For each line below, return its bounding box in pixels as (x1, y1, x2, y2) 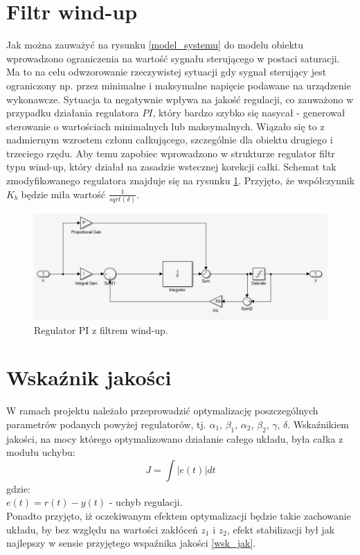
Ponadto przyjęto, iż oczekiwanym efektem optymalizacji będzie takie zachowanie (6, 509, 351, 523)
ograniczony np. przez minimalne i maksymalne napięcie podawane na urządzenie (6, 78, 351, 92)
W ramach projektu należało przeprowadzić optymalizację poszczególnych (6, 403, 318, 418)
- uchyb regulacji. (109, 495, 183, 509)
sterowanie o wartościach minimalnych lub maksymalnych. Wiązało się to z (6, 118, 325, 133)
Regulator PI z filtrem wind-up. (34, 322, 168, 337)
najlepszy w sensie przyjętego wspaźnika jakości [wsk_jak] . (6, 536, 256, 550)
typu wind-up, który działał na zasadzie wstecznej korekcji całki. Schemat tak (6, 159, 336, 174)
